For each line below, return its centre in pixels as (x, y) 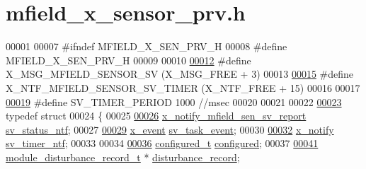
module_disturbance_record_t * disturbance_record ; (123, 157)
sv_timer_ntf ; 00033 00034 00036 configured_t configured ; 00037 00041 (162, 143)
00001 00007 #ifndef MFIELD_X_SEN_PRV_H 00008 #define (147, 46)
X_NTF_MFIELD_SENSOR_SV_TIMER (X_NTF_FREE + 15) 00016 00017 (183, 87)
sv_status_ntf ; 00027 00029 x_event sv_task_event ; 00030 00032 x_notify (170, 129)
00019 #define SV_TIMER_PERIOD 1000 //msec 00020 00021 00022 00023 (174, 101)
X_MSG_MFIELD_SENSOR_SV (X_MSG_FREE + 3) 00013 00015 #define (180, 74)
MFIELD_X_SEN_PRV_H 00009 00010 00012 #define (128, 60)
